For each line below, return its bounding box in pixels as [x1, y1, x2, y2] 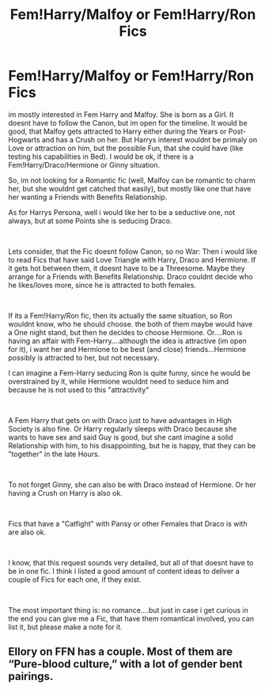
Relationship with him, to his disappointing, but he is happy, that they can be [8, 440, 256, 450]
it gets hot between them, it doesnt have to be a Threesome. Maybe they [8, 263, 245, 273]
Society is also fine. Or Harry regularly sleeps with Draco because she [8, 424, 237, 433]
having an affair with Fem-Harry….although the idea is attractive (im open [8, 336, 247, 345]
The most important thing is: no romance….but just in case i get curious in [8, 605, 249, 614]
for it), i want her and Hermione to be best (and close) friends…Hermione [8, 344, 247, 353]
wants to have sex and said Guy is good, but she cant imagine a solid [8, 432, 233, 442]
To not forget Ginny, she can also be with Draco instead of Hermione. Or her [8, 480, 256, 489]
